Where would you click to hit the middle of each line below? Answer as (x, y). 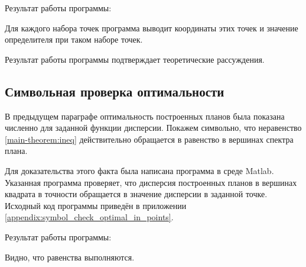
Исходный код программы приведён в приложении (96, 205)
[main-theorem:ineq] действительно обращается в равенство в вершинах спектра (149, 139)
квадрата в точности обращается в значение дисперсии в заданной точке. (136, 194)
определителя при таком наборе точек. (74, 39)
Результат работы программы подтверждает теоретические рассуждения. (135, 59)
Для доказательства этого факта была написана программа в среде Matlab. (139, 170)
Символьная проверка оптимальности (115, 91)
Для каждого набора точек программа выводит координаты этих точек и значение (152, 28)
